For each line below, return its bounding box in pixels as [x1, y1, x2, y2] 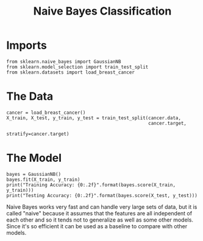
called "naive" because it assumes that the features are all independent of [6, 209, 193, 217]
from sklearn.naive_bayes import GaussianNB [6, 58, 121, 65]
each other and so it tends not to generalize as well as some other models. [6, 216, 194, 223]
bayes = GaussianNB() [6, 171, 62, 177]
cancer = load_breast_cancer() [6, 110, 86, 116]
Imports [6, 38, 47, 52]
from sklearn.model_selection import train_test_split [6, 64, 149, 70]
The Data [6, 89, 54, 103]
